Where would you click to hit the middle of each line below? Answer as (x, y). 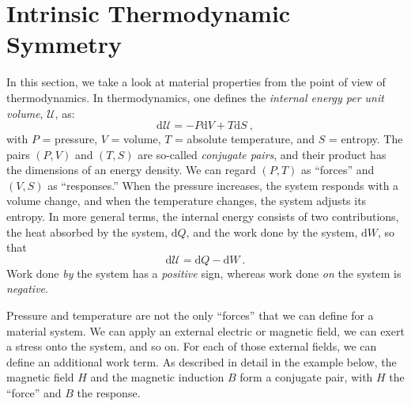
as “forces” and (337, 170)
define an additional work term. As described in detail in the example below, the (202, 361)
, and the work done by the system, (272, 231)
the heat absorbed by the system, (87, 231)
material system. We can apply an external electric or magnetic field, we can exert (205, 330)
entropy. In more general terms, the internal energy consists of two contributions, (203, 216)
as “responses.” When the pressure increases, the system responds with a (223, 185)
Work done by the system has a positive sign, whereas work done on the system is (204, 273)
